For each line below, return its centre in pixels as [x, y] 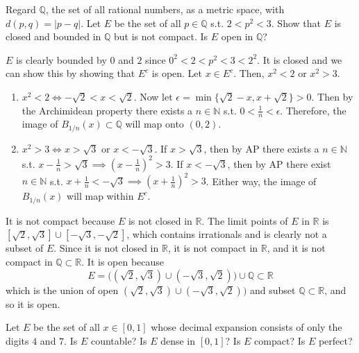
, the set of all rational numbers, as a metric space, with [165, 9]
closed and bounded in [53, 36]
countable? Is [119, 340]
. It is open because [123, 262]
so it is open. [33, 303]
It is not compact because [60, 220]
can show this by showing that [70, 73]
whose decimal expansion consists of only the [247, 327]
